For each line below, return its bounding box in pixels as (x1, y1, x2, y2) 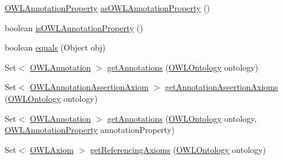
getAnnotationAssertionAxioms (164, 81, 278, 93)
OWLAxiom (29, 143, 74, 155)
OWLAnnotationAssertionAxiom (29, 81, 149, 93)
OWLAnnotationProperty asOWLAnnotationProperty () (5, 2, 210, 14)
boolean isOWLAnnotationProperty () (5, 21, 143, 34)
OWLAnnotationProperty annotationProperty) (5, 124, 175, 136)
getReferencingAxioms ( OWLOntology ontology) (90, 143, 266, 155)
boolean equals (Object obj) (5, 41, 106, 54)
